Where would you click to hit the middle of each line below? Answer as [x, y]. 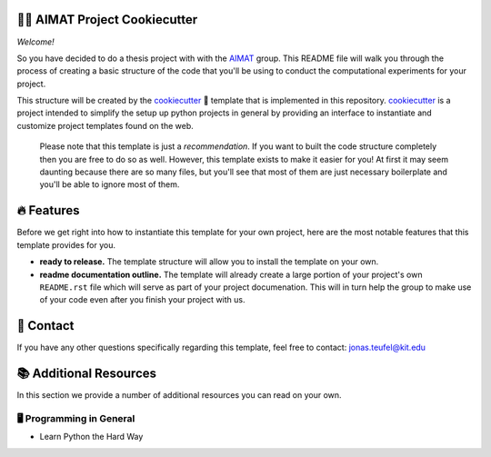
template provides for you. [66, 244]
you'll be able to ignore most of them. [110, 184]
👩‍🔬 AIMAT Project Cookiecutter [107, 20]
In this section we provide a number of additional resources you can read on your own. [179, 395]
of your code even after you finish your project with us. [142, 300]
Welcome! [35, 42]
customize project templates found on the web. [105, 125]
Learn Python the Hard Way [91, 437]
